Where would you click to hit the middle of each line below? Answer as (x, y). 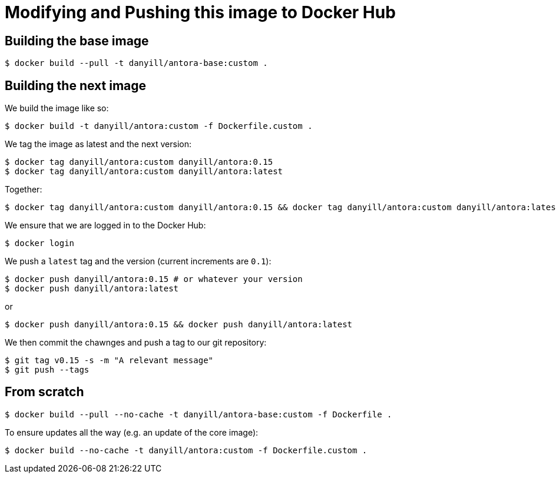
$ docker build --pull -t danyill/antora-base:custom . (136, 63)
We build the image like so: (57, 108)
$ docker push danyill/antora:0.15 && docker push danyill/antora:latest (179, 325)
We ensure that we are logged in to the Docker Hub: (105, 225)
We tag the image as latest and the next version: (98, 144)
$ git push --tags (47, 370)
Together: (24, 190)
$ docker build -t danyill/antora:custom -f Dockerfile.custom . (159, 126)
